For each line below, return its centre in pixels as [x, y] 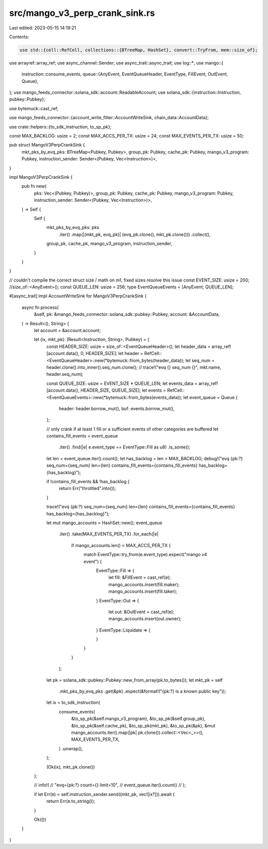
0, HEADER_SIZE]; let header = [112, 354]
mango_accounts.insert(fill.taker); [143, 591]
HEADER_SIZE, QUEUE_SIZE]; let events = [123, 390]
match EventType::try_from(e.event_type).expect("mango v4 [145, 555]
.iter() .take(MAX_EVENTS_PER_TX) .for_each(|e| [109, 534]
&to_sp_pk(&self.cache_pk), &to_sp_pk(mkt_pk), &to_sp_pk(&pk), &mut [143, 725]
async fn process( [40, 307]
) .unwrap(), [71, 748]
